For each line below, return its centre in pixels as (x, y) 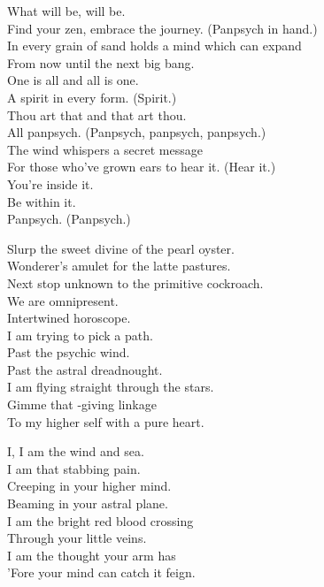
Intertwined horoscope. (69, 318)
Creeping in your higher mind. (89, 486)
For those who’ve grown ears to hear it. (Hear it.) (142, 167)
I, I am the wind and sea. (76, 451)
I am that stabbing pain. (74, 468)
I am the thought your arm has (92, 555)
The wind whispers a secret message (105, 149)
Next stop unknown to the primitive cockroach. (135, 282)
